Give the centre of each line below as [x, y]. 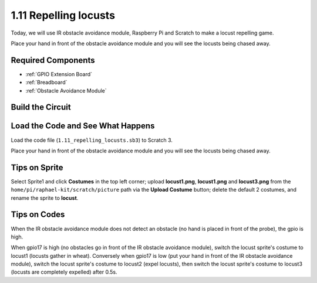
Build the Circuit [41, 108]
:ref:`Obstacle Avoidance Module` [66, 90]
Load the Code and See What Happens [83, 126]
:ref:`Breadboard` [46, 83]
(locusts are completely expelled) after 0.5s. [64, 272]
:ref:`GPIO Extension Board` [59, 74]
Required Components [53, 60]
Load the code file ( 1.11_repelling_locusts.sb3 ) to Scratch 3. [92, 140]
